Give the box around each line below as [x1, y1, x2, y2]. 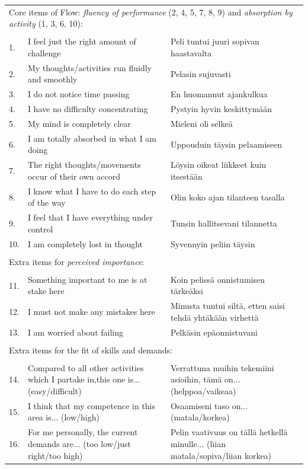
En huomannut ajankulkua [170, 88, 268, 100]
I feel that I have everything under [27, 211, 153, 224]
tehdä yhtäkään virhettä [170, 311, 259, 323]
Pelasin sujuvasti [170, 67, 231, 79]
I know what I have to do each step [27, 184, 156, 197]
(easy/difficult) [27, 385, 82, 397]
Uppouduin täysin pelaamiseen [170, 138, 283, 150]
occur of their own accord [27, 170, 120, 182]
